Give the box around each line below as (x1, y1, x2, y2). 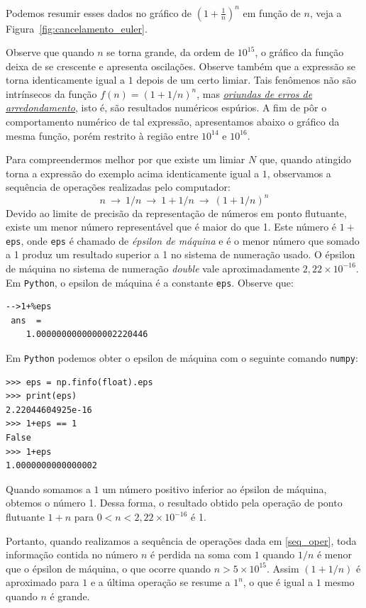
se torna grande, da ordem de (106, 45, 235, 60)
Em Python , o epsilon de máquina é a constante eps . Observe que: (6, 275, 294, 289)
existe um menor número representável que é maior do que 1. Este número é (6, 219, 337, 234)
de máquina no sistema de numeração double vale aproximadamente (6, 260, 300, 275)
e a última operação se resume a (90, 575, 231, 590)
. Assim (266, 560, 299, 575)
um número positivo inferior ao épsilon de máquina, (102, 481, 327, 496)
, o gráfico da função (255, 45, 344, 60)
